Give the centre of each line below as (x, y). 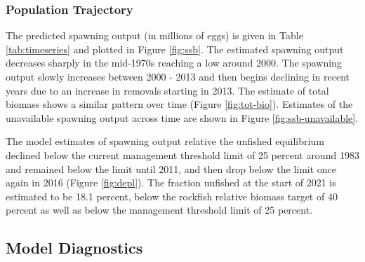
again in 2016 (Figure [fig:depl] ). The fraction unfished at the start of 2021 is (171, 182)
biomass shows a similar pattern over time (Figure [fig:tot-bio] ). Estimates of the (179, 104)
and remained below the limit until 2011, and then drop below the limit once (171, 168)
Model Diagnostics (74, 248)
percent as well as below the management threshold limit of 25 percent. (159, 210)
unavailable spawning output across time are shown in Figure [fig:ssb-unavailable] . (182, 117)
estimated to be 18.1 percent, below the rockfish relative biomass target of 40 (172, 196)
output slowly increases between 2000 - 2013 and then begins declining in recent (178, 76)
